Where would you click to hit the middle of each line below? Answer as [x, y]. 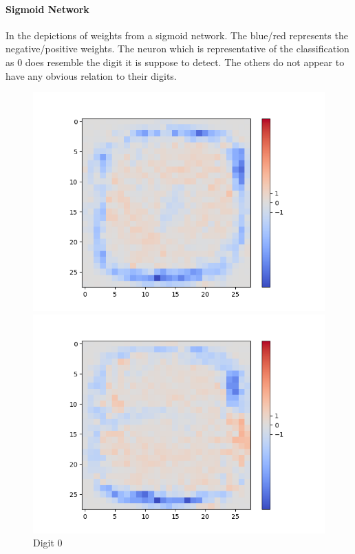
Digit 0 [48, 543]
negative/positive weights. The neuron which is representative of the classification [177, 49]
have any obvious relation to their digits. [91, 75]
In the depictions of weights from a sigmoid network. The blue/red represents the [177, 35]
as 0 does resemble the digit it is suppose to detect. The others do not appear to [175, 62]
